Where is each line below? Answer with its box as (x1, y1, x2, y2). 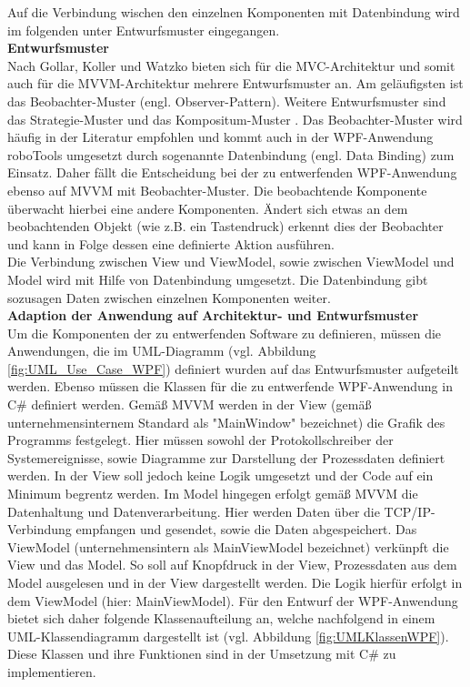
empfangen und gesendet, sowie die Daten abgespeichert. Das (75, 520, 417, 539)
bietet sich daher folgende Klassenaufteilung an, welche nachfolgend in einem (7, 609, 435, 628)
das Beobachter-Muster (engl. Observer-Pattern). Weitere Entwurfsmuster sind (7, 91, 446, 110)
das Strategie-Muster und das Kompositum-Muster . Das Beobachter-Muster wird (7, 109, 463, 128)
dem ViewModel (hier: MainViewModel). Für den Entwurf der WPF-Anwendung (7, 591, 458, 610)
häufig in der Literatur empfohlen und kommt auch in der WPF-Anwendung (7, 127, 434, 146)
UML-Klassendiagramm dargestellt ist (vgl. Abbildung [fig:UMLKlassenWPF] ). (7, 626, 449, 645)
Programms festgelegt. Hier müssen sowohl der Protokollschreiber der (7, 430, 394, 450)
